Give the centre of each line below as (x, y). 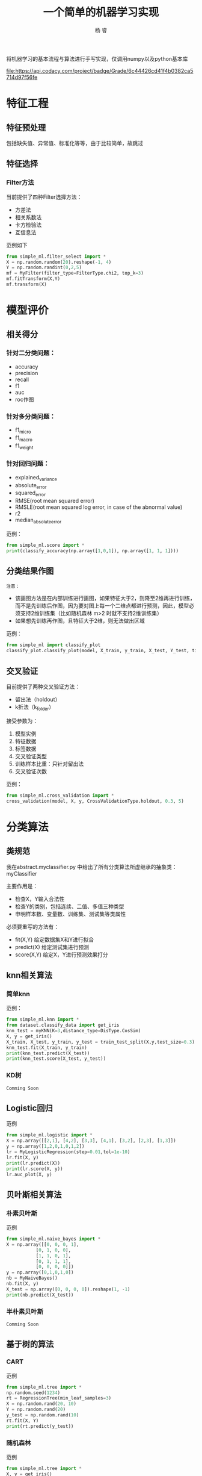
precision (26, 373)
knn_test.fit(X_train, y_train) (47, 1048)
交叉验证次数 (31, 771)
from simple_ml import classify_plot (54, 645)
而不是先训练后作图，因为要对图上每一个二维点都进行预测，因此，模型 (102, 606)
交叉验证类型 (31, 756)
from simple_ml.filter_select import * (56, 257)
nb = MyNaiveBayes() (32, 1278)
